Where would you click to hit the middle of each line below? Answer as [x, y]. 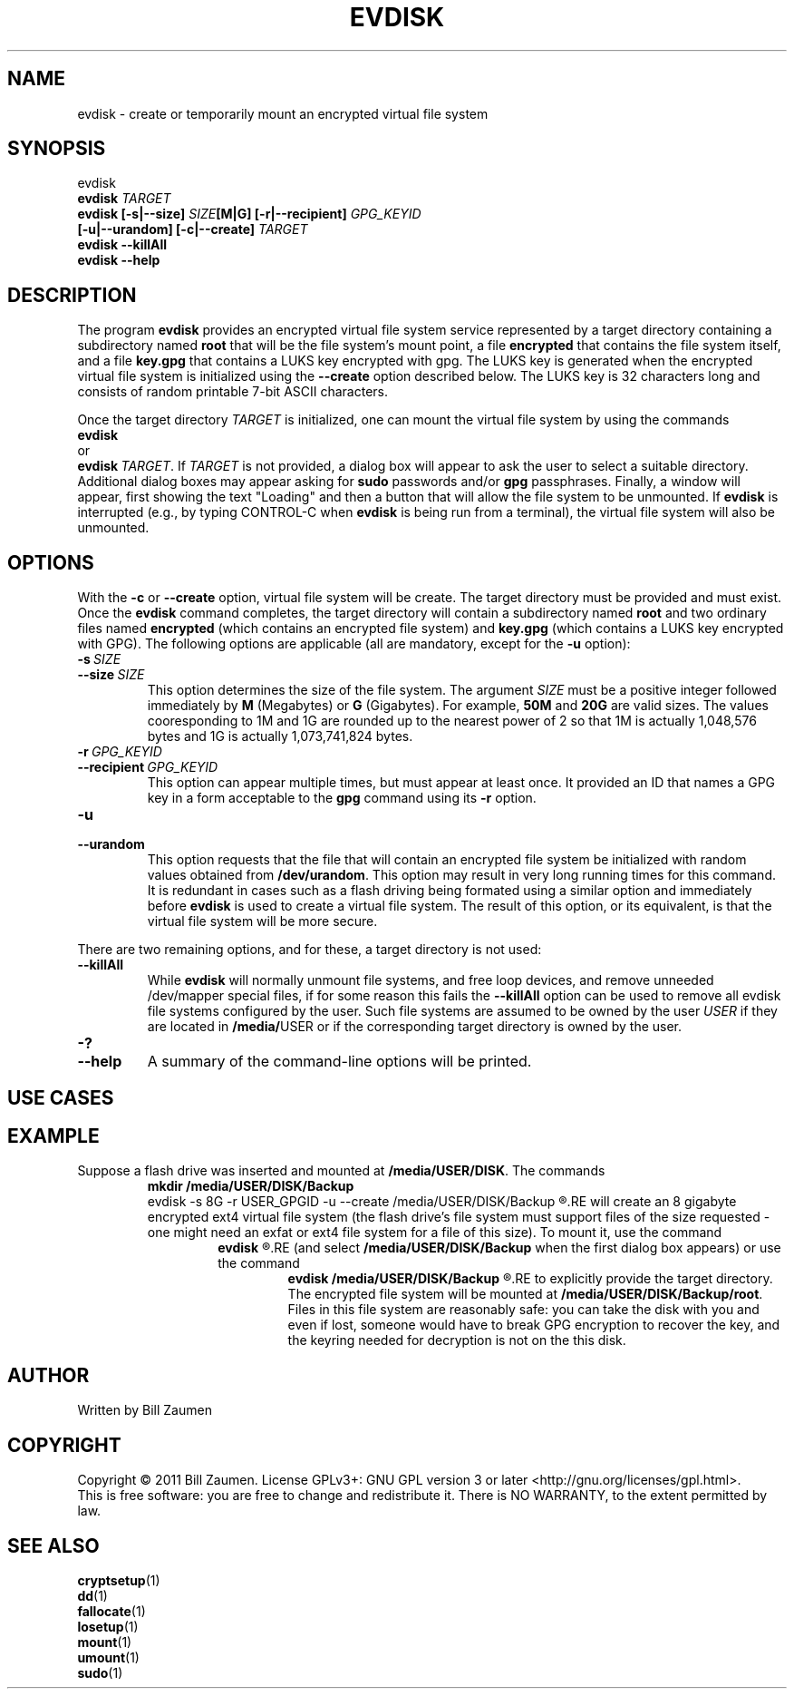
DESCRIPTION [72, 295]
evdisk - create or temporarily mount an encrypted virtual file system [283, 113]
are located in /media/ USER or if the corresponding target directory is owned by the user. [415, 1027]
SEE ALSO [53, 1545]
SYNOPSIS [57, 149]
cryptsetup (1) [119, 1580]
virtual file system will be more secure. [262, 921]
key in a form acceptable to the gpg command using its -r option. [342, 798]
